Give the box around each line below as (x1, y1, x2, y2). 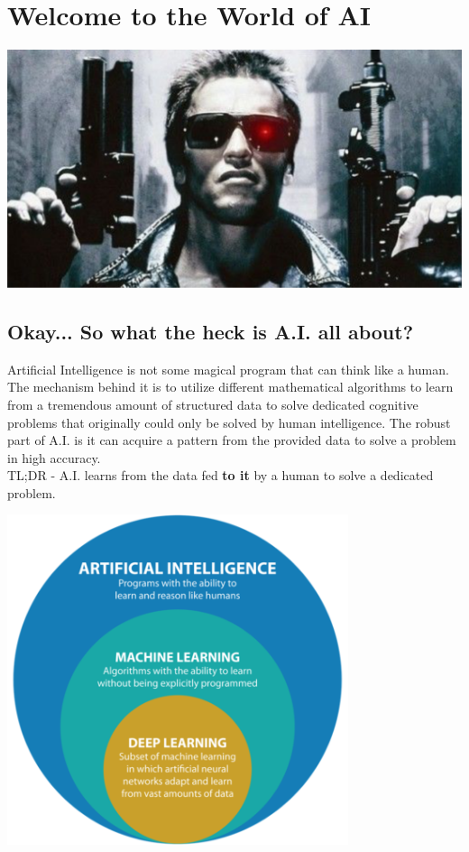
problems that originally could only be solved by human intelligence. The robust (7, 412, 451, 431)
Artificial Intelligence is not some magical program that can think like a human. (7, 359, 449, 378)
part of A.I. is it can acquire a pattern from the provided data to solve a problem (7, 431, 456, 449)
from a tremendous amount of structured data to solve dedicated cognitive (7, 394, 418, 413)
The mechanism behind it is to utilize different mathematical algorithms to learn (7, 377, 454, 396)
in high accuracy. (7, 448, 101, 467)
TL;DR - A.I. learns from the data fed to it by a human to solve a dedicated (7, 466, 434, 485)
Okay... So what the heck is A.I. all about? (7, 317, 414, 345)
